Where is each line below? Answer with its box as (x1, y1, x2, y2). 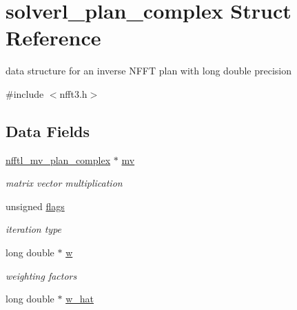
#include (6, 86, 44, 101)
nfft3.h (59, 86, 88, 101)
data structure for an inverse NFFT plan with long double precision (6, 63, 292, 78)
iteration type (6, 222, 62, 236)
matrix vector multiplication (6, 176, 123, 190)
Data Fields (6, 120, 90, 141)
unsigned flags (6, 198, 65, 213)
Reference (6, 23, 101, 52)
